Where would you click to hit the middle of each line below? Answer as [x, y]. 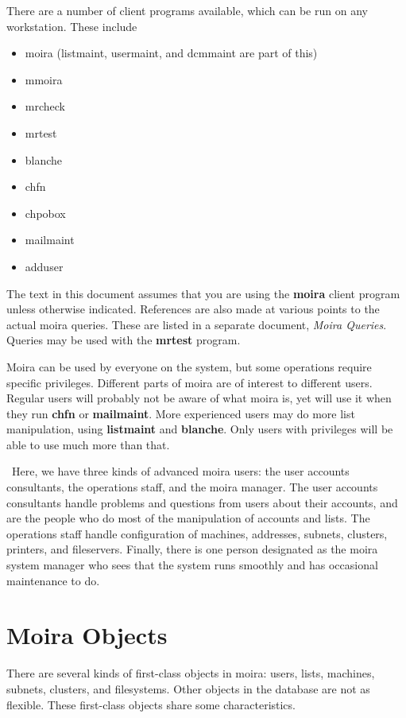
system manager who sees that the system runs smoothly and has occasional [192, 565]
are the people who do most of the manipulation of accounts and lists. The [188, 518]
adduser [44, 266]
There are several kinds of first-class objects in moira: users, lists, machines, [191, 673]
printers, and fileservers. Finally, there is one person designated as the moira [192, 549]
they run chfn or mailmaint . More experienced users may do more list [181, 413]
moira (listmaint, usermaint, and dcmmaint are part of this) [171, 53]
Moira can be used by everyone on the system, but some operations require [189, 366]
